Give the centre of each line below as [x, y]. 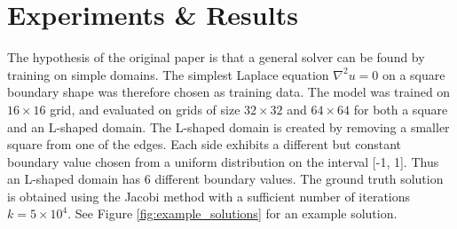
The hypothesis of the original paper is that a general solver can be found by [216, 57]
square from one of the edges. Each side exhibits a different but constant [205, 144]
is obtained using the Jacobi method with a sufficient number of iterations [209, 196]
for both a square [401, 109]
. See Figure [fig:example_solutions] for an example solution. [232, 213]
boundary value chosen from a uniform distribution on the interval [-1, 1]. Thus [223, 161]
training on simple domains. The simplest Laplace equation [168, 74]
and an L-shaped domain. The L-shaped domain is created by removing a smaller [228, 126]
